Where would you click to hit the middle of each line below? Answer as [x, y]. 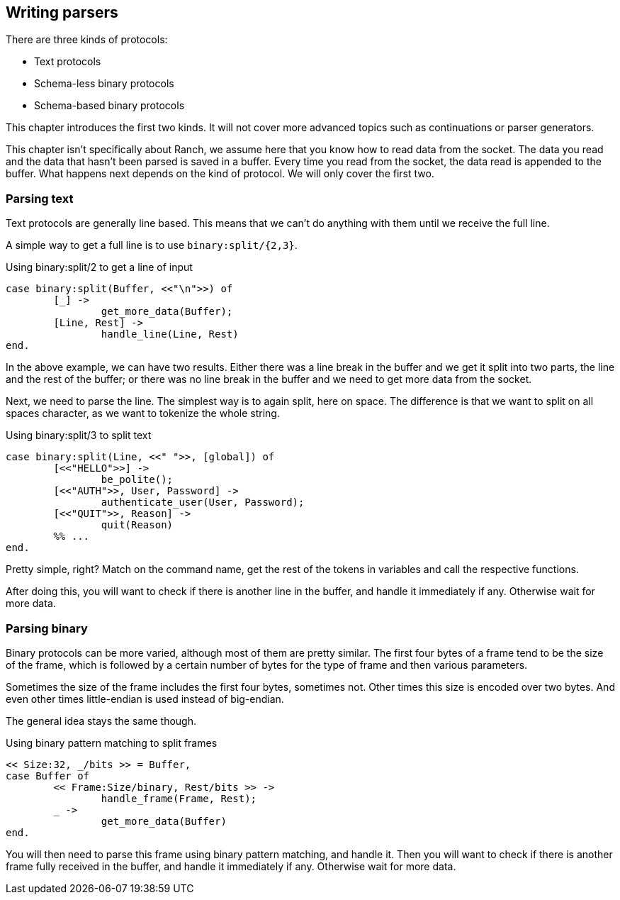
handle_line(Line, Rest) [170, 334]
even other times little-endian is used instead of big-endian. [145, 699]
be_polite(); [137, 480]
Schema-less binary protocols [104, 84]
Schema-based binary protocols [109, 106]
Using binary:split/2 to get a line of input [99, 267]
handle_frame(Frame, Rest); [179, 798]
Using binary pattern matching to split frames [112, 743]
